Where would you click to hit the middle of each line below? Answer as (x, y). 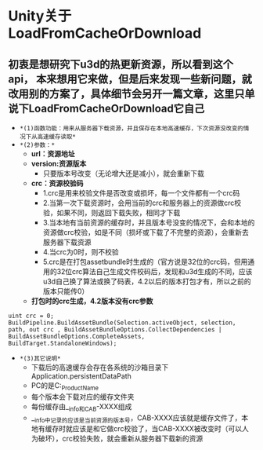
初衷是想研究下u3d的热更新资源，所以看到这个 (121, 64)
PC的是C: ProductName (65, 386)
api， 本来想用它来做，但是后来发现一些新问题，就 (130, 79)
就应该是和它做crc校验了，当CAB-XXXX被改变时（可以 (154, 429)
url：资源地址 (53, 154)
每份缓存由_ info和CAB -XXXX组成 (81, 407)
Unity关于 (40, 16)
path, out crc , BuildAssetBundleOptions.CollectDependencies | (115, 330)
